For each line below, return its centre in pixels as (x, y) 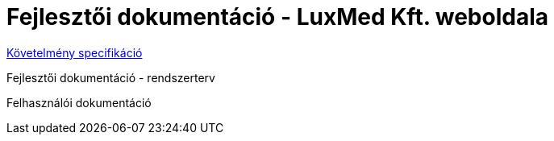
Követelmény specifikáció (75, 52)
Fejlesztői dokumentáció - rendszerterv (111, 77)
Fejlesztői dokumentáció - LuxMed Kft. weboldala (278, 17)
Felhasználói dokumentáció (79, 102)
